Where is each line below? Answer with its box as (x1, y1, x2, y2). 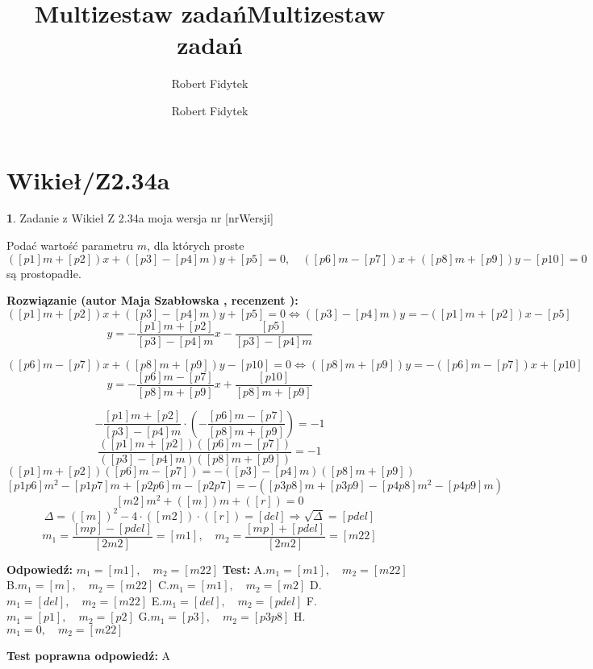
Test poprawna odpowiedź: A (6, 647, 171, 664)
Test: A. (222, 560, 266, 577)
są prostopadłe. (6, 264, 81, 281)
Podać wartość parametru (6, 237, 134, 254)
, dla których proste (147, 237, 244, 254)
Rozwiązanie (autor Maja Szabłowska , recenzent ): (6, 292, 299, 309)
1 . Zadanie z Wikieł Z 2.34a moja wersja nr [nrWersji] (6, 210, 274, 226)
